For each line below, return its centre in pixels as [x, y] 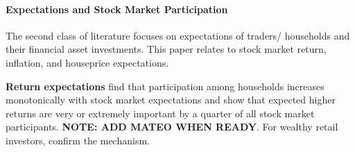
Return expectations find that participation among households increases [165, 86]
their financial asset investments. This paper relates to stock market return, [166, 49]
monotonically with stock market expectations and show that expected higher [171, 100]
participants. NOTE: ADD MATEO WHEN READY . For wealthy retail [172, 127]
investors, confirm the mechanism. [78, 140]
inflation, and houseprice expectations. [87, 62]
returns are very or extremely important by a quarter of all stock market [160, 113]
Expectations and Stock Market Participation [117, 9]
